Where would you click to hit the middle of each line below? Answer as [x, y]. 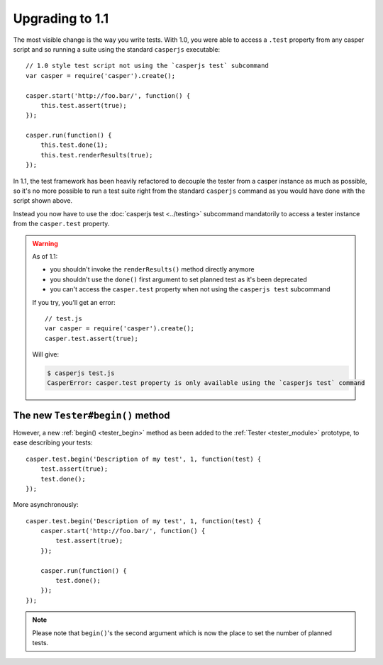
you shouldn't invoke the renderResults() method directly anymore [152, 269]
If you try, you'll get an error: [74, 302]
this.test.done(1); [74, 145]
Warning [45, 243]
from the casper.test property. [61, 224]
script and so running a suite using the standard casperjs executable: [116, 49]
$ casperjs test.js [81, 373]
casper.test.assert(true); [91, 338]
